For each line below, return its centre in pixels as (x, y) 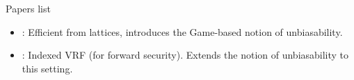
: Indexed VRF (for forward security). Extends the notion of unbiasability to (185, 55)
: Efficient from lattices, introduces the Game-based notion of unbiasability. (182, 31)
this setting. (47, 68)
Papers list (28, 8)
